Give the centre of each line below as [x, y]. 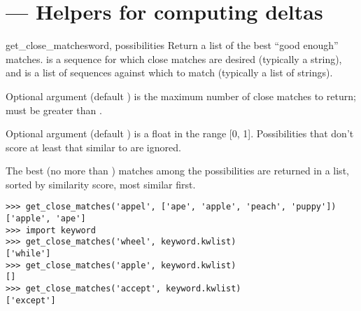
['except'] [31, 300]
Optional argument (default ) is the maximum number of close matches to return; [181, 96]
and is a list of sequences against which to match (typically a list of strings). [169, 72]
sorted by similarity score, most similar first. [101, 184]
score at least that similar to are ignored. [93, 147]
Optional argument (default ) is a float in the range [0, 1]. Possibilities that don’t [180, 133]
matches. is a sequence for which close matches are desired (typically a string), [174, 58]
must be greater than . [54, 110]
